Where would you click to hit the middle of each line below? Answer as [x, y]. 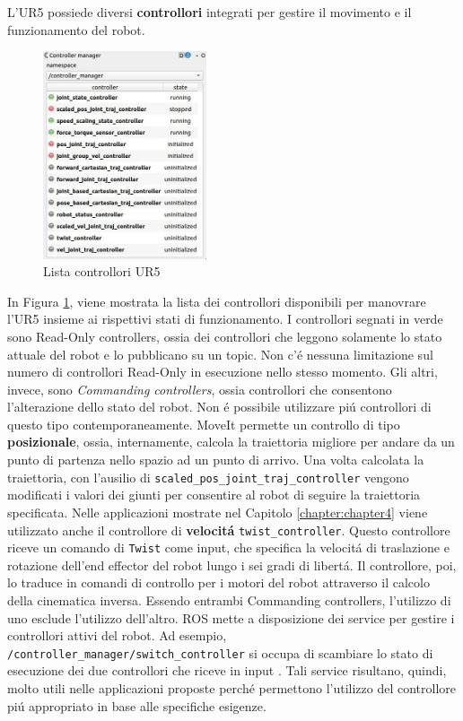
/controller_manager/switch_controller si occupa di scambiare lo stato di [220, 652]
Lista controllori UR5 [102, 271]
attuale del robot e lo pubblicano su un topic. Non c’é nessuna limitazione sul [220, 354]
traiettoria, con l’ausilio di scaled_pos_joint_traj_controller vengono [208, 477]
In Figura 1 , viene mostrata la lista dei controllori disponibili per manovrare [217, 301]
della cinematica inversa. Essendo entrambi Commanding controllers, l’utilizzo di [229, 600]
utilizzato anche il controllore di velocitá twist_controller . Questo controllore [229, 530]
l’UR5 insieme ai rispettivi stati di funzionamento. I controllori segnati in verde [225, 319]
